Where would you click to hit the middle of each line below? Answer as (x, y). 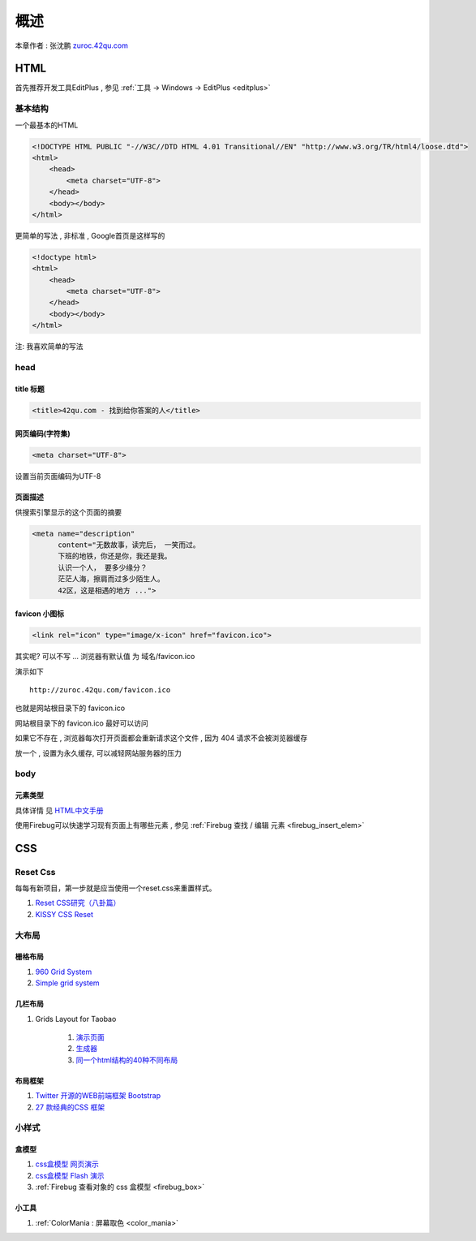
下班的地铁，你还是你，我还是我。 (115, 556)
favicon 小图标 (40, 614)
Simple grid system (68, 983)
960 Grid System (64, 972)
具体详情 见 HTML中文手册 (59, 810)
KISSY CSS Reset (64, 914)
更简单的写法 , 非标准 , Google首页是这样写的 (90, 235)
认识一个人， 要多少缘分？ (103, 567)
